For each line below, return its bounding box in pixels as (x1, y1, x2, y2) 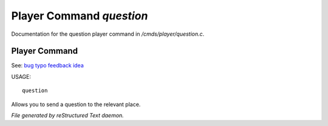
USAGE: (11, 73, 32, 80)
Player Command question (11, 9, 148, 22)
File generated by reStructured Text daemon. (11, 112, 124, 119)
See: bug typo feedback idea (11, 62, 84, 69)
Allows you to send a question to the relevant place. (11, 101, 141, 108)
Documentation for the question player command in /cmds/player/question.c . (11, 30, 205, 38)
